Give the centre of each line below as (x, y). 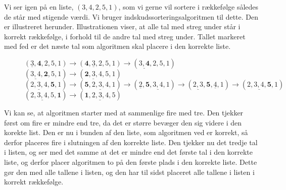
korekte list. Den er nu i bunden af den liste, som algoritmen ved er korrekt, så (126, 132)
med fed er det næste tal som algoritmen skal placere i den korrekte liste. (117, 46)
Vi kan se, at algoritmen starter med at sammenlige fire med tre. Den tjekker (124, 112)
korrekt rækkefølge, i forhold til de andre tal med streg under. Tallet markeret (125, 36)
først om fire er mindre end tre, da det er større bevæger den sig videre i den (123, 122)
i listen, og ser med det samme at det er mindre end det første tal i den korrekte (129, 152)
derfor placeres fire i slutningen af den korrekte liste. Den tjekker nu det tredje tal (131, 142)
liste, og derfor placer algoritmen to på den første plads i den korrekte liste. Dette (131, 162)
